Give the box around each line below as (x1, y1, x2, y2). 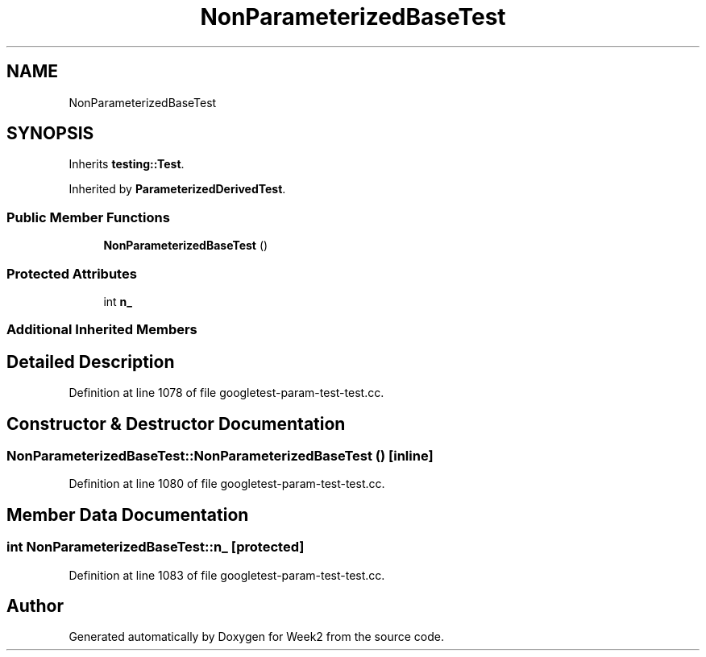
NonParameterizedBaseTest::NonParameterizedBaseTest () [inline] (6, 448, 434, 464)
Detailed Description (6, 351, 175, 372)
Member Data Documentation (6, 504, 249, 525)
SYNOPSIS (6, 123, 94, 144)
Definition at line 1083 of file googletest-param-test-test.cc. (69, 568, 385, 582)
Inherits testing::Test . (69, 157, 185, 171)
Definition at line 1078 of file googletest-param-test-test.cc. (69, 386, 384, 400)
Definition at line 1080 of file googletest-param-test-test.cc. (69, 477, 385, 491)
